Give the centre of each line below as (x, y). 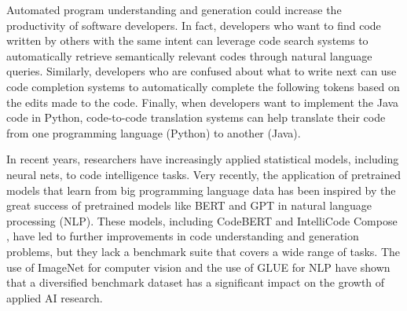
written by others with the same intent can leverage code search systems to (187, 40)
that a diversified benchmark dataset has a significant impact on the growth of (196, 282)
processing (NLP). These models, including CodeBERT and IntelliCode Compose (202, 220)
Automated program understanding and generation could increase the (174, 9)
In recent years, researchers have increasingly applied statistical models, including (203, 159)
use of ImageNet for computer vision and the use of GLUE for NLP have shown (198, 267)
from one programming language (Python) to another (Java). (154, 132)
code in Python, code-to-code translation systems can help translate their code (196, 117)
